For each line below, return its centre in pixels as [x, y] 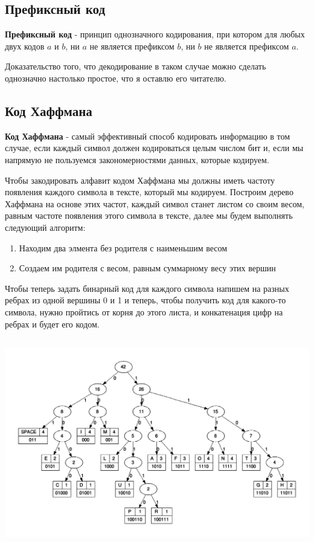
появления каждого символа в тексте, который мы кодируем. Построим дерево [149, 192]
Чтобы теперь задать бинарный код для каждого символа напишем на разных [147, 288]
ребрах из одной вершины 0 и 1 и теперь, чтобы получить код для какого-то [146, 300]
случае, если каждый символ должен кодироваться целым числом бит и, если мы [154, 148]
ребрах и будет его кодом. [52, 324]
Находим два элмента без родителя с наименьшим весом [123, 247]
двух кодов [25, 46]
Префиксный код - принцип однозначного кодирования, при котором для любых [155, 34]
